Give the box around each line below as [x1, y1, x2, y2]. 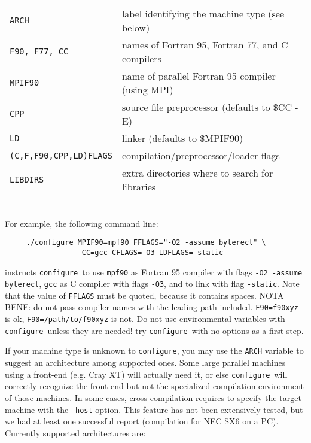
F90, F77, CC [10, 47, 69, 56]
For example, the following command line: [5, 217, 158, 229]
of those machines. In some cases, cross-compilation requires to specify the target [5, 391, 301, 403]
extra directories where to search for [121, 166, 273, 180]
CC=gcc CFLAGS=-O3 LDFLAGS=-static [81, 248, 224, 257]
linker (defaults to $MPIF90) [121, 131, 243, 145]
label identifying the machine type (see [121, 7, 285, 20]
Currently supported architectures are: [5, 426, 146, 439]
